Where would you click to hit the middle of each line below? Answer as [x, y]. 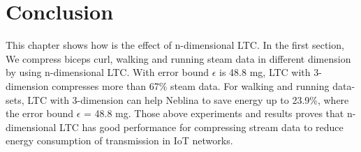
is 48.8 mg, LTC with [265, 72]
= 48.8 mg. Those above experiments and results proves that [214, 113]
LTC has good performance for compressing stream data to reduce [201, 127]
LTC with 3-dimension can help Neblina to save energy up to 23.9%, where [188, 99]
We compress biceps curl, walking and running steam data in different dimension [178, 58]
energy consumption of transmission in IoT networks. [119, 140]
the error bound [39, 113]
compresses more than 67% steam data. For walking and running [191, 85]
